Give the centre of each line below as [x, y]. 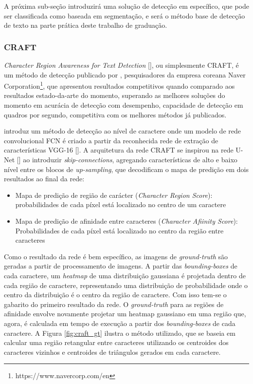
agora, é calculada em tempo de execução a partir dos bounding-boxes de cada [120, 323]
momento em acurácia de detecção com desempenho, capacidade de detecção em [124, 105]
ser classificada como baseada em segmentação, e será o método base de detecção [125, 15]
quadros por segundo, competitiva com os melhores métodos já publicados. [115, 114]
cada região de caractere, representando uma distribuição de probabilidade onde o [126, 285]
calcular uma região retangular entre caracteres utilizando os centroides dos [116, 342]
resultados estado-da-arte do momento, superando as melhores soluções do [115, 95]
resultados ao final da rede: [44, 179]
